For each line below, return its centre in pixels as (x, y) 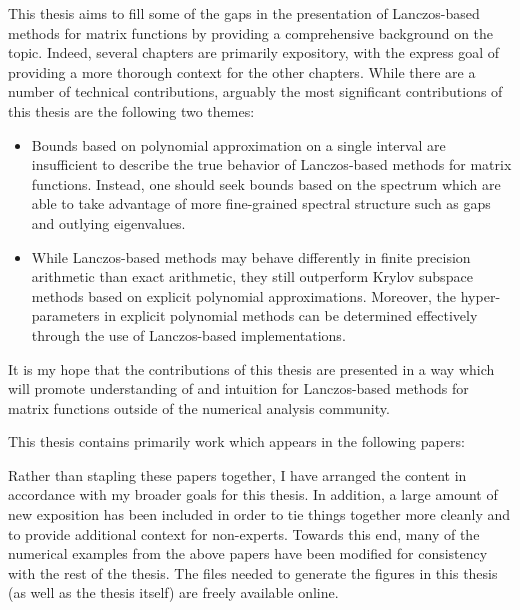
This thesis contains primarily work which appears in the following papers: (236, 441)
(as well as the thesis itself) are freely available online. (173, 592)
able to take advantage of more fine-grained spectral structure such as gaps (261, 203)
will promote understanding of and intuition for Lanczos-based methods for (238, 388)
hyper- (480, 295)
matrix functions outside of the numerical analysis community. (199, 407)
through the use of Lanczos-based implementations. (188, 334)
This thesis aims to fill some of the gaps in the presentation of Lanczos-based (244, 13)
